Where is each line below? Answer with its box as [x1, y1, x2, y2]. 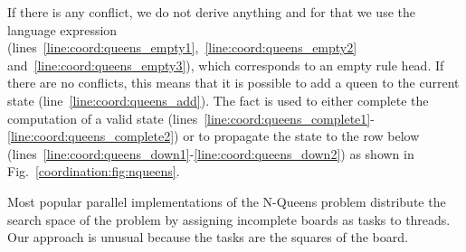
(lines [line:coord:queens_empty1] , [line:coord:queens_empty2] [7, 38, 357, 57]
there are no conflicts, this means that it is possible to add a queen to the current [7, 73, 460, 92]
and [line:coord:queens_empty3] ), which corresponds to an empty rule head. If [7, 55, 444, 74]
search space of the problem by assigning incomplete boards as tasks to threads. [7, 210, 451, 229]
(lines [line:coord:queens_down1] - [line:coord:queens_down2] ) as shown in [7, 144, 414, 163]
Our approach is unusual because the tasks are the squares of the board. [7, 228, 408, 247]
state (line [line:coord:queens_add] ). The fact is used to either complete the [7, 90, 429, 109]
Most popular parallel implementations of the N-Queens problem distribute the [7, 191, 446, 210]
